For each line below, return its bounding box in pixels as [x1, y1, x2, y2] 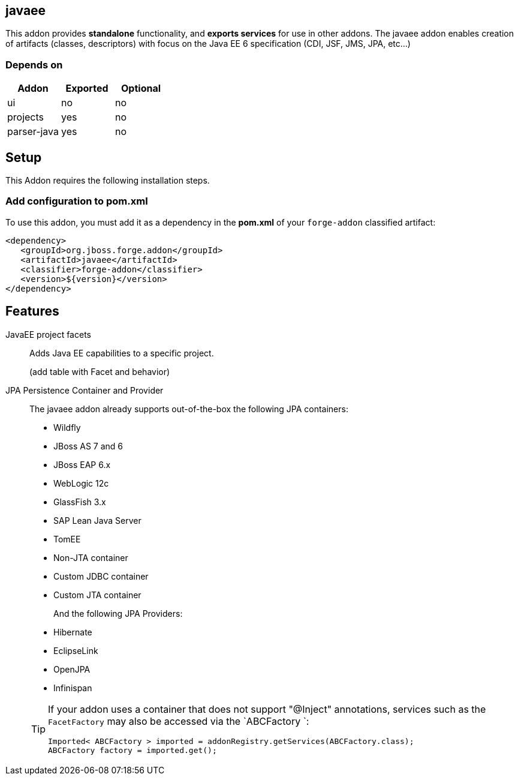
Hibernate [53, 626, 92, 637]
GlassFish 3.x [53, 496, 106, 507]
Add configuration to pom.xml [5, 195, 148, 208]
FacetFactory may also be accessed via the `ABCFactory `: [48, 715, 309, 727]
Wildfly [53, 422, 81, 433]
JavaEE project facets [5, 329, 91, 340]
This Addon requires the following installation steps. [5, 175, 210, 186]
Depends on [5, 58, 63, 71]
